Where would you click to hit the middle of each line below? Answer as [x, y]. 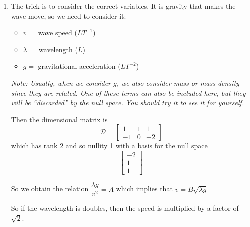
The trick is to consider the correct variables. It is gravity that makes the [123, 6]
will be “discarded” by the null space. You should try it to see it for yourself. [128, 103]
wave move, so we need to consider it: [69, 16]
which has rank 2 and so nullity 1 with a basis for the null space [109, 146]
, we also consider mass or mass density [178, 83]
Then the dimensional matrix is [59, 119]
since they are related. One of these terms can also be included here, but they [128, 93]
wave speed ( [58, 33]
